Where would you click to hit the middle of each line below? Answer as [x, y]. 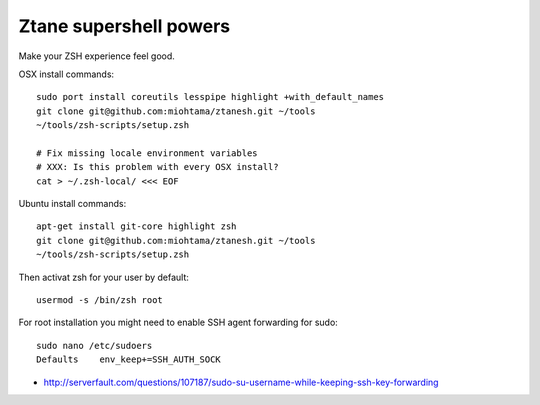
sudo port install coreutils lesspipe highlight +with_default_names [210, 97]
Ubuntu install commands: [72, 204]
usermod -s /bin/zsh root [100, 300]
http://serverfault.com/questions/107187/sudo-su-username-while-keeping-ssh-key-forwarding [241, 382]
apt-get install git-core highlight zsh [136, 226]
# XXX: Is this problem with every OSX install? [157, 167]
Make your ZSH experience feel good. [96, 56]
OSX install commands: [66, 74]
